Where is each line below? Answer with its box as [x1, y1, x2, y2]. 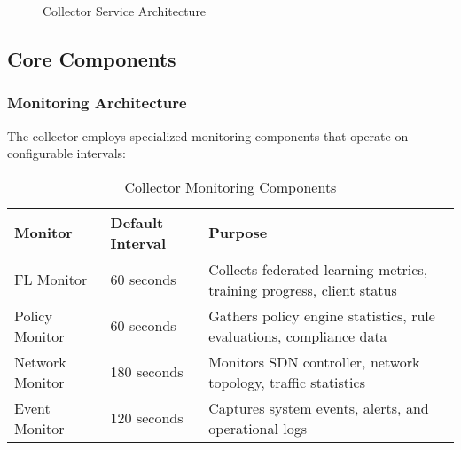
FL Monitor [14, 269, 88, 290]
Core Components [7, 44, 176, 72]
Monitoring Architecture [7, 91, 187, 114]
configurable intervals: [7, 144, 126, 162]
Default [110, 211, 164, 233]
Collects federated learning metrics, [208, 258, 428, 280]
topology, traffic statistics [208, 371, 365, 392]
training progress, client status [208, 279, 397, 300]
